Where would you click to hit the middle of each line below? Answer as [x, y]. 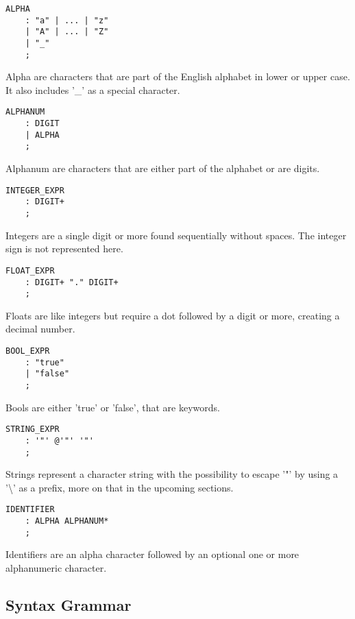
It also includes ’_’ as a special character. [93, 89]
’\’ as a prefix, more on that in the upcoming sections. [120, 487]
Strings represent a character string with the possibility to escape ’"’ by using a [172, 474]
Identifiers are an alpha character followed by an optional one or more [152, 554]
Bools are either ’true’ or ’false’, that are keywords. [113, 407]
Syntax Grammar [69, 604]
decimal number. [40, 329]
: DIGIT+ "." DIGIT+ [72, 282]
